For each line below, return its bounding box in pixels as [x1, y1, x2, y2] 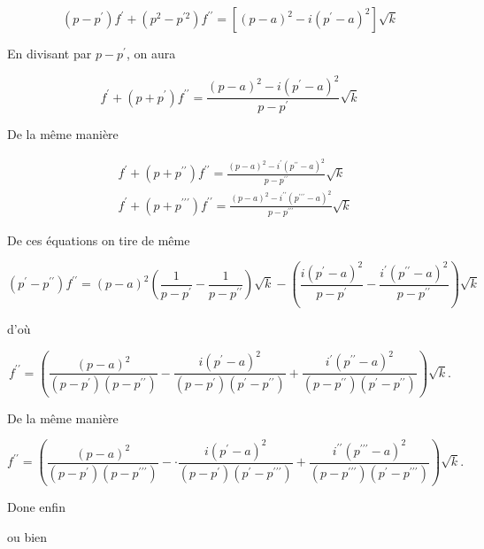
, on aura [126, 44, 176, 62]
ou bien [7, 527, 48, 545]
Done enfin [7, 498, 65, 516]
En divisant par [7, 44, 92, 62]
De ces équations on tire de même [7, 230, 190, 249]
